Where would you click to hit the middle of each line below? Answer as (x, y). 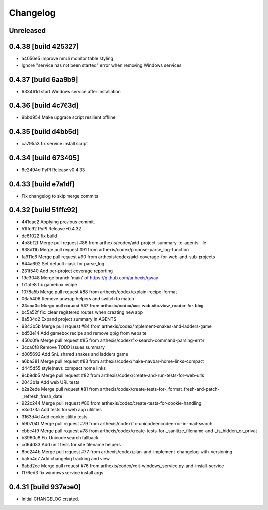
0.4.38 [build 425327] (44, 47)
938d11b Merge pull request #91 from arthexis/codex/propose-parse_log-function (105, 250)
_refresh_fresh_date (42, 396)
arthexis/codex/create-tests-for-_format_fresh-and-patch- (160, 389)
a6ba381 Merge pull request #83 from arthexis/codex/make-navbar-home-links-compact (113, 361)
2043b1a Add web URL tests (51, 382)
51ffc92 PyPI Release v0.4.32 (51, 229)
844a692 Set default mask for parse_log (63, 264)
